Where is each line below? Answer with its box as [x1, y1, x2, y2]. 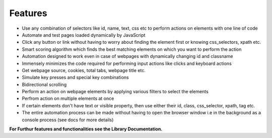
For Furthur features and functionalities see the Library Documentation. [9, 126, 163, 132]
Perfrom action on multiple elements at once [22, 96, 114, 102]
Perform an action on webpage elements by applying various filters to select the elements [22, 89, 209, 95]
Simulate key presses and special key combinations [22, 75, 129, 81]
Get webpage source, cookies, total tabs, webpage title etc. [22, 67, 146, 73]
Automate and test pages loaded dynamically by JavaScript [22, 32, 146, 38]
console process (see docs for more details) [22, 116, 114, 123]
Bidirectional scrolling [22, 81, 67, 88]
